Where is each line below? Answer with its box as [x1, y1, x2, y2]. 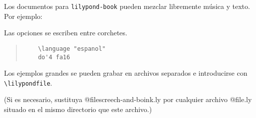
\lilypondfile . [4, 77, 52, 88]
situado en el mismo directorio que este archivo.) [4, 104, 152, 114]
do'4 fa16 [38, 53, 70, 61]
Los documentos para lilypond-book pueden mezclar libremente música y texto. [4, 1, 250, 11]
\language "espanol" [38, 45, 106, 52]
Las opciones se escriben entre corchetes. [4, 27, 127, 38]
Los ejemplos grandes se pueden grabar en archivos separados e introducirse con [4, 68, 248, 78]
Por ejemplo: [4, 10, 43, 21]
